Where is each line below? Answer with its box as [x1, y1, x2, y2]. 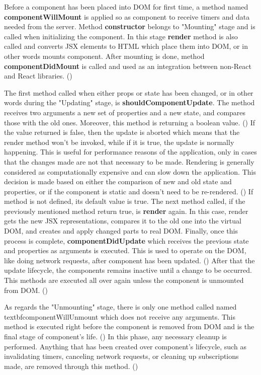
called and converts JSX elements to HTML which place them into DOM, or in [4, 41, 248, 51]
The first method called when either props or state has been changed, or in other [4, 87, 253, 98]
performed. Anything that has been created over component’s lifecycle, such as [4, 341, 246, 351]
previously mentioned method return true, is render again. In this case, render [4, 205, 248, 216]
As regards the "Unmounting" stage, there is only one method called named [4, 302, 237, 312]
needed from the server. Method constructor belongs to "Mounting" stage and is [4, 21, 255, 32]
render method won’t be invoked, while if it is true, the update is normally [4, 136, 234, 147]
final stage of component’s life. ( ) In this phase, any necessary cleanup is [4, 331, 227, 341]
